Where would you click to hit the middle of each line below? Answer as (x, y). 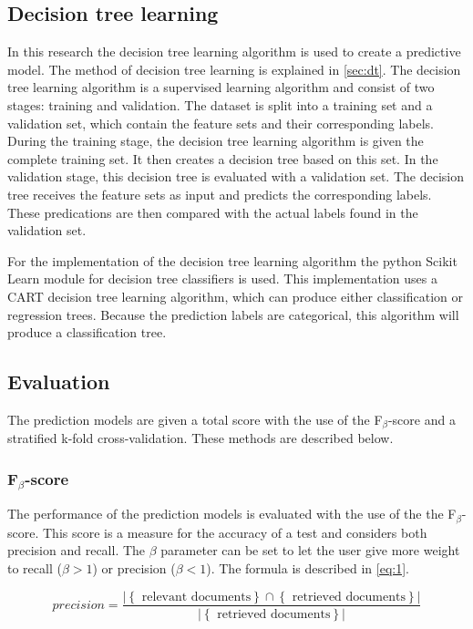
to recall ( (35, 567)
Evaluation (59, 382)
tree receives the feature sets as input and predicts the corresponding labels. (220, 194)
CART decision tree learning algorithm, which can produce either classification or (235, 296)
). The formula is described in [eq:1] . (308, 567)
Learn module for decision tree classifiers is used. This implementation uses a (222, 278)
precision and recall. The (77, 550)
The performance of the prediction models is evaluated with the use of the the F (232, 514)
